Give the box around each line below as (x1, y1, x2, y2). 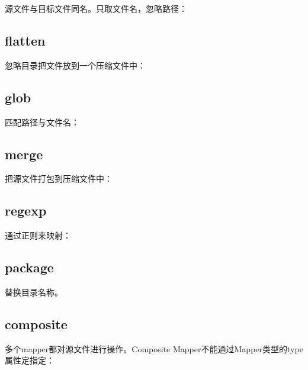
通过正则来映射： (5, 229, 71, 242)
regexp (5, 201, 47, 220)
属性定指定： (5, 354, 54, 366)
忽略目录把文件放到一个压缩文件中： (5, 59, 146, 71)
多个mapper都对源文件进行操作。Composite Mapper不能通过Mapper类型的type (5, 342, 303, 355)
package (5, 258, 54, 276)
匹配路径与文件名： (5, 115, 79, 128)
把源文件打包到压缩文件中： (5, 172, 113, 185)
